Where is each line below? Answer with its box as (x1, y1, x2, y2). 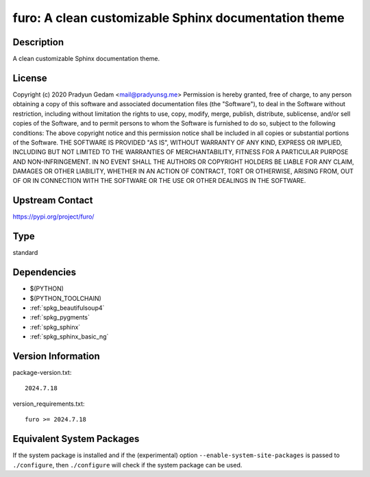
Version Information (12, 350, 100, 362)
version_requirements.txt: (12, 400, 85, 408)
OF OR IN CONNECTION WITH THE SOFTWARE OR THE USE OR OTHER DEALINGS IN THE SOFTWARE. (12, 177, 306, 185)
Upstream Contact (12, 195, 93, 206)
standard (12, 249, 38, 257)
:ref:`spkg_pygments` (29, 313, 90, 321)
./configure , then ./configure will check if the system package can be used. (12, 461, 243, 469)
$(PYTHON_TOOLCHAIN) (29, 294, 102, 302)
